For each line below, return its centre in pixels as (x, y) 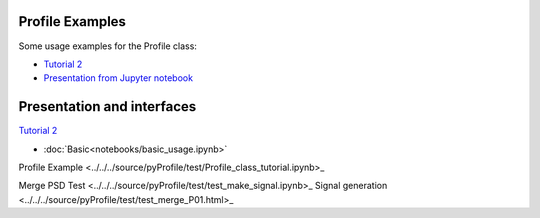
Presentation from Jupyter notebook (118, 78)
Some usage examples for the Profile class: (107, 46)
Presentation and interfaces (107, 106)
